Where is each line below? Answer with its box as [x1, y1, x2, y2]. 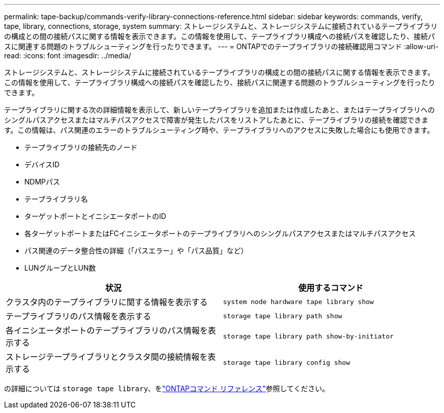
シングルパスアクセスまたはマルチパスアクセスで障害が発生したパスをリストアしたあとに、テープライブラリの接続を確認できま [4, 116, 429, 124]
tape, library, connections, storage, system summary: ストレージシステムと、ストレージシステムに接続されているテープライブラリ [4, 22, 438, 30]
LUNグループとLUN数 [24, 264, 96, 272]
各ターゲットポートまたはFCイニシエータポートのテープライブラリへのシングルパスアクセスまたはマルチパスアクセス [24, 229, 416, 238]
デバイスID [24, 160, 60, 169]
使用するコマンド [298, 283, 363, 293]
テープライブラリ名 [24, 195, 88, 203]
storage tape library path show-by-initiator [223, 332, 394, 340]
